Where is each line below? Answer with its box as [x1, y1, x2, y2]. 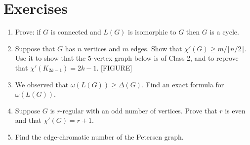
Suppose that [15, 43, 55, 53]
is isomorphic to [128, 27, 176, 37]
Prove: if [15, 27, 41, 37]
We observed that [15, 79, 69, 89]
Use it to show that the [15, 53, 86, 63]
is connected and [50, 27, 101, 37]
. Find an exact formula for [141, 79, 224, 89]
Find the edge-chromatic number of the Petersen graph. [15, 131, 184, 142]
